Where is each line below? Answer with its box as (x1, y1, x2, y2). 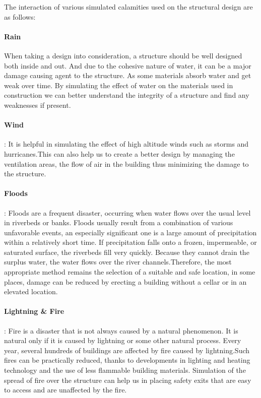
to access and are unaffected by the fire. (4, 384, 127, 395)
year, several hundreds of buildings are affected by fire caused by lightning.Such (4, 345, 250, 355)
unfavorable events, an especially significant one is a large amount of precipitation (4, 227, 257, 237)
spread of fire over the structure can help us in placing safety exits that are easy (4, 374, 251, 385)
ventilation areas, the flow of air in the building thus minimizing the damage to (4, 158, 249, 169)
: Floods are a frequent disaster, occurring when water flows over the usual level (4, 207, 251, 218)
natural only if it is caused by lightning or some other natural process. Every (4, 335, 241, 346)
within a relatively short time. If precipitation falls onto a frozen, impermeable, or (4, 237, 257, 247)
